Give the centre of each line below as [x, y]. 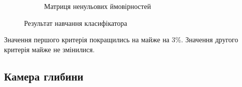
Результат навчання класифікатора [76, 23]
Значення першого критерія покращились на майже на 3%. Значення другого [121, 40]
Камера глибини [44, 76]
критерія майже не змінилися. [49, 49]
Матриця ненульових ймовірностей [98, 6]
